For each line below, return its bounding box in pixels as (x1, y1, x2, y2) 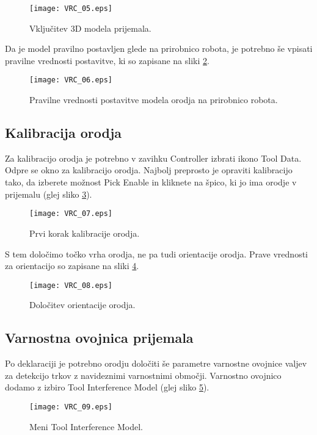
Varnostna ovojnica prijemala (5, 328, 194, 347)
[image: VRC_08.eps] (29, 281, 113, 290)
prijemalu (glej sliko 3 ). (5, 187, 92, 200)
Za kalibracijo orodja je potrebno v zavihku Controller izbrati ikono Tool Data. (5, 151, 302, 164)
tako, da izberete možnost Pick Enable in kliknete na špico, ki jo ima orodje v (5, 176, 297, 189)
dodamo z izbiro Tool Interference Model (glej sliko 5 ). (5, 381, 210, 394)
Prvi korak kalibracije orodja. (29, 226, 140, 239)
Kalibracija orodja (5, 123, 122, 142)
